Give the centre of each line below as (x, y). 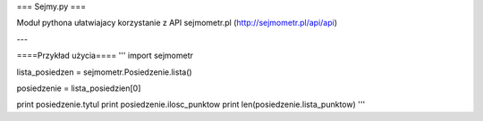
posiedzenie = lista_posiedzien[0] (79, 88)
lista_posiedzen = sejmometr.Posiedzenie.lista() (104, 72)
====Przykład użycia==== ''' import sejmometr (105, 56)
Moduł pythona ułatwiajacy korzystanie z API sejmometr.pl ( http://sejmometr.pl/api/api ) (177, 23)
